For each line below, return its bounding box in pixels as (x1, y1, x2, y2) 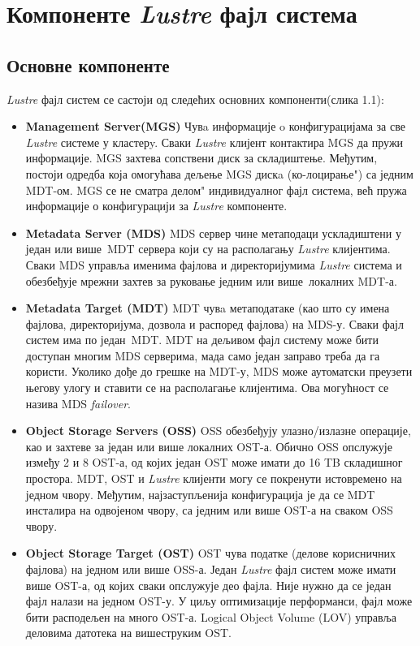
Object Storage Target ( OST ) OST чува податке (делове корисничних (25, 545, 396, 562)
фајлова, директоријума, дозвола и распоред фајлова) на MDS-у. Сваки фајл (25, 315, 404, 332)
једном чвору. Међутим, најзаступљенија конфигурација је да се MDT (25, 485, 375, 502)
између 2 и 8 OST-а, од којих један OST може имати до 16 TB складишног (25, 454, 403, 471)
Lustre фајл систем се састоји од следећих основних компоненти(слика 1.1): (6, 90, 384, 107)
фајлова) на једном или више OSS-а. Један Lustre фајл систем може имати (25, 561, 396, 578)
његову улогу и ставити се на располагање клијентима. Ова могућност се (25, 379, 389, 396)
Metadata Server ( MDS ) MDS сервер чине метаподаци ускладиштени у (25, 224, 401, 241)
